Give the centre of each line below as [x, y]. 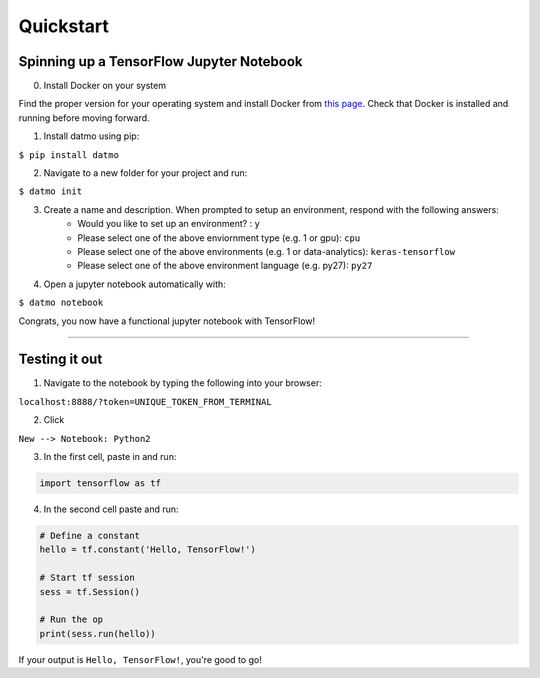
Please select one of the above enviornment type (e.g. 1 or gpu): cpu [219, 237]
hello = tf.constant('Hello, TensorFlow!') [148, 549]
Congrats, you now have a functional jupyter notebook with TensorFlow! [167, 321]
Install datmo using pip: [91, 136]
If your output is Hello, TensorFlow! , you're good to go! [140, 659]
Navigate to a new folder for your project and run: [145, 173]
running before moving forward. [84, 117]
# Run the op [71, 619]
